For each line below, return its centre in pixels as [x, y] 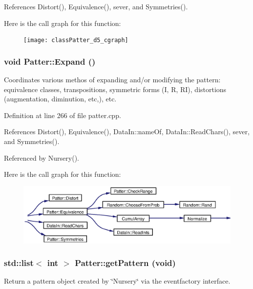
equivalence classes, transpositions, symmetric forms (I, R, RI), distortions [115, 89]
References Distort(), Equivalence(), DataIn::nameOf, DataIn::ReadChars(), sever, [127, 132]
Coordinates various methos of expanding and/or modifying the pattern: [112, 80]
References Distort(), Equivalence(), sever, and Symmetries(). [96, 6]
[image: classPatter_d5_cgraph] [76, 40]
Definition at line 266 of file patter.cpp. [63, 115]
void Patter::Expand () [50, 61]
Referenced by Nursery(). [42, 157]
